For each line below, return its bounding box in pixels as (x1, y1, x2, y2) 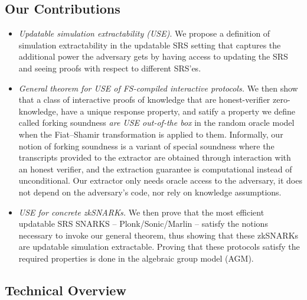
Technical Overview (5, 281, 126, 299)
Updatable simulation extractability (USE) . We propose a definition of (18, 27, 270, 40)
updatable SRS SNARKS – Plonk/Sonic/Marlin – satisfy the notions (18, 217, 268, 230)
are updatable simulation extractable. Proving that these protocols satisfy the (18, 240, 300, 253)
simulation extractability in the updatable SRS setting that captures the (18, 38, 281, 51)
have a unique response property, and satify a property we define (61, 105, 296, 117)
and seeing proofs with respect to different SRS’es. (18, 61, 201, 74)
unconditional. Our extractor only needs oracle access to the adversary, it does (18, 174, 302, 187)
